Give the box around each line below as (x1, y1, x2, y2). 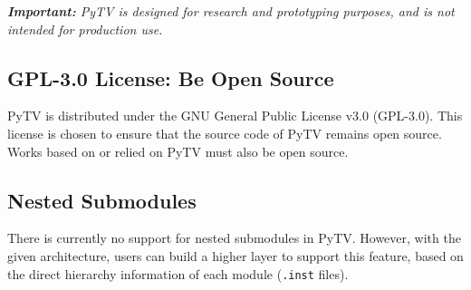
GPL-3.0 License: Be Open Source (7, 63, 334, 92)
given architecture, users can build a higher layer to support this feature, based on (7, 246, 464, 265)
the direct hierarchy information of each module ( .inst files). (7, 264, 349, 283)
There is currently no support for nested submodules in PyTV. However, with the (7, 228, 461, 247)
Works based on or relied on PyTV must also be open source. (7, 141, 349, 160)
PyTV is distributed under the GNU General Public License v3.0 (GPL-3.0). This (7, 106, 463, 125)
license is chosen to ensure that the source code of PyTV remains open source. (7, 123, 442, 142)
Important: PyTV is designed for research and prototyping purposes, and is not (7, 2, 455, 20)
